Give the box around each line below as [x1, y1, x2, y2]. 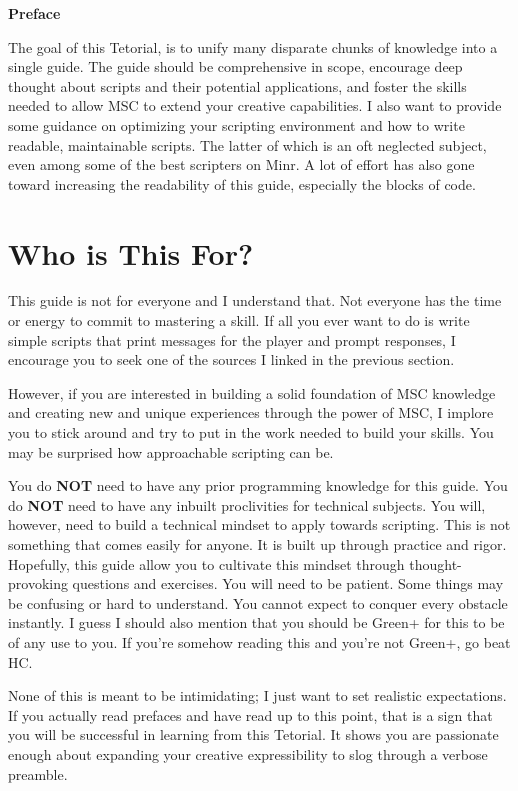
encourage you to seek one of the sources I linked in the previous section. [8, 349, 455, 370]
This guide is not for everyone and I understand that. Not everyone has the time [8, 290, 502, 311]
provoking [8, 573, 68, 594]
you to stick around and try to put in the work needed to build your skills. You [8, 422, 494, 443]
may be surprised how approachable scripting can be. [8, 441, 334, 462]
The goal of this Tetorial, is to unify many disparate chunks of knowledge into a [8, 36, 498, 57]
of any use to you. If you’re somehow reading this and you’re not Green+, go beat [8, 631, 511, 652]
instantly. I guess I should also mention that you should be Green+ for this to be [8, 612, 505, 633]
